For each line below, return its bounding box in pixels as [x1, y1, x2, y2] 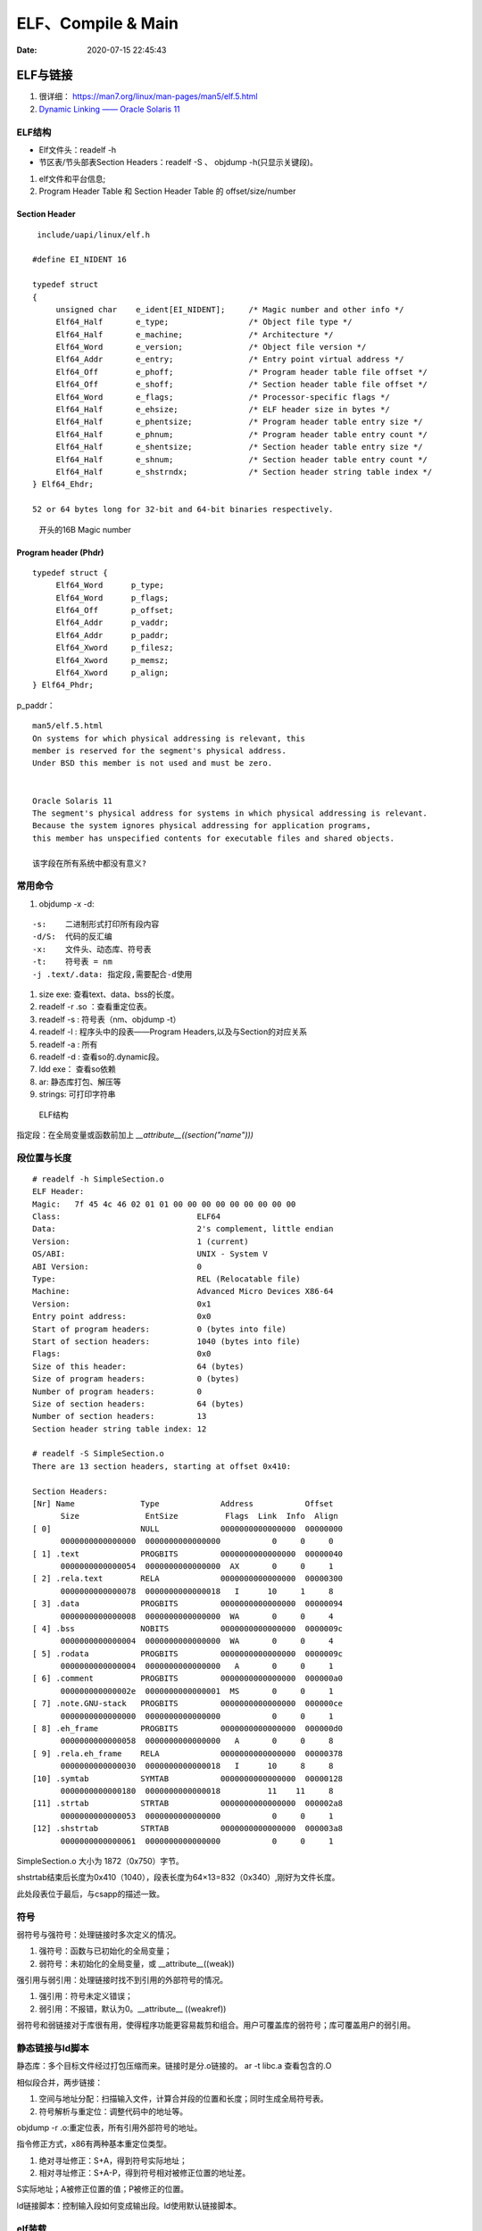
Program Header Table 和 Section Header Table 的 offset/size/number [38, 186, 296, 196]
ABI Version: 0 [32, 1261, 203, 1272]
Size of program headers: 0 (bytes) [32, 1374, 240, 1384]
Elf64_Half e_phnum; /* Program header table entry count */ [55, 429, 428, 439]
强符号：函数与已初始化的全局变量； [38, 1945, 172, 1956]
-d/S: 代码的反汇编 [32, 932, 113, 941]
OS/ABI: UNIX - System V [32, 1249, 268, 1259]
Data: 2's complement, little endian [32, 1223, 334, 1234]
